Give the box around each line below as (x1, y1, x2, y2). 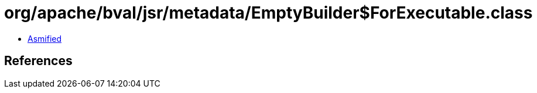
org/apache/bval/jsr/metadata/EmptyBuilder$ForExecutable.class (4, 3, 533, 23)
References (4, 53, 73, 69)
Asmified (28, 33, 62, 44)
